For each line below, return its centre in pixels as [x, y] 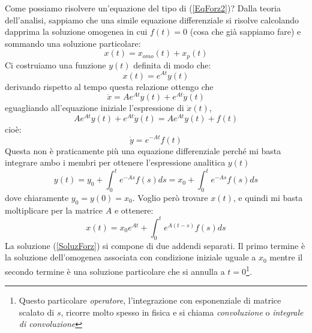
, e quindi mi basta [268, 197]
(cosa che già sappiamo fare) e [245, 31]
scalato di [37, 312]
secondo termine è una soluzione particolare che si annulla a [115, 271]
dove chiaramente [37, 197]
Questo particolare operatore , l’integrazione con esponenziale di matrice [150, 300]
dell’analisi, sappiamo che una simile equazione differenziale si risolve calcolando [152, 19]
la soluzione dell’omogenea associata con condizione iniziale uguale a [130, 257]
